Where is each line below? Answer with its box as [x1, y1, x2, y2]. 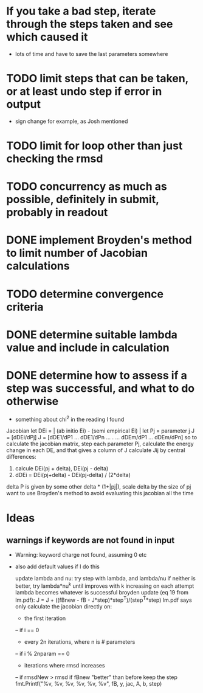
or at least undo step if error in [6, 85, 162, 99]
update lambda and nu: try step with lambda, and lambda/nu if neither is [15, 575, 196, 582]
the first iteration [24, 615, 66, 622]
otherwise [6, 394, 59, 408]
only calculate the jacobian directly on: [15, 602, 112, 610]
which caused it [6, 30, 88, 44]
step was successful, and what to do [6, 381, 195, 395]
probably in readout [6, 206, 108, 220]
